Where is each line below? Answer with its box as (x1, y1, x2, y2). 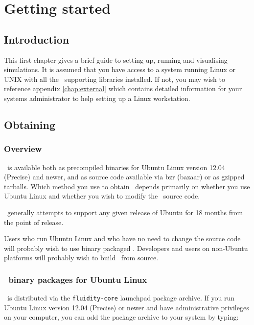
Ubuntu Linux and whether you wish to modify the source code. (4, 191, 200, 201)
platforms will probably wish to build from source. (4, 252, 159, 263)
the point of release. (4, 217, 64, 227)
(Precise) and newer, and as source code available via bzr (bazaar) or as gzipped (4, 172, 245, 182)
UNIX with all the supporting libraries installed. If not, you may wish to (4, 74, 225, 84)
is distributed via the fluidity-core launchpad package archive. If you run (7, 293, 235, 303)
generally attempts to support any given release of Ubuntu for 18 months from (7, 207, 243, 217)
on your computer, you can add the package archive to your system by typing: (4, 312, 239, 322)
